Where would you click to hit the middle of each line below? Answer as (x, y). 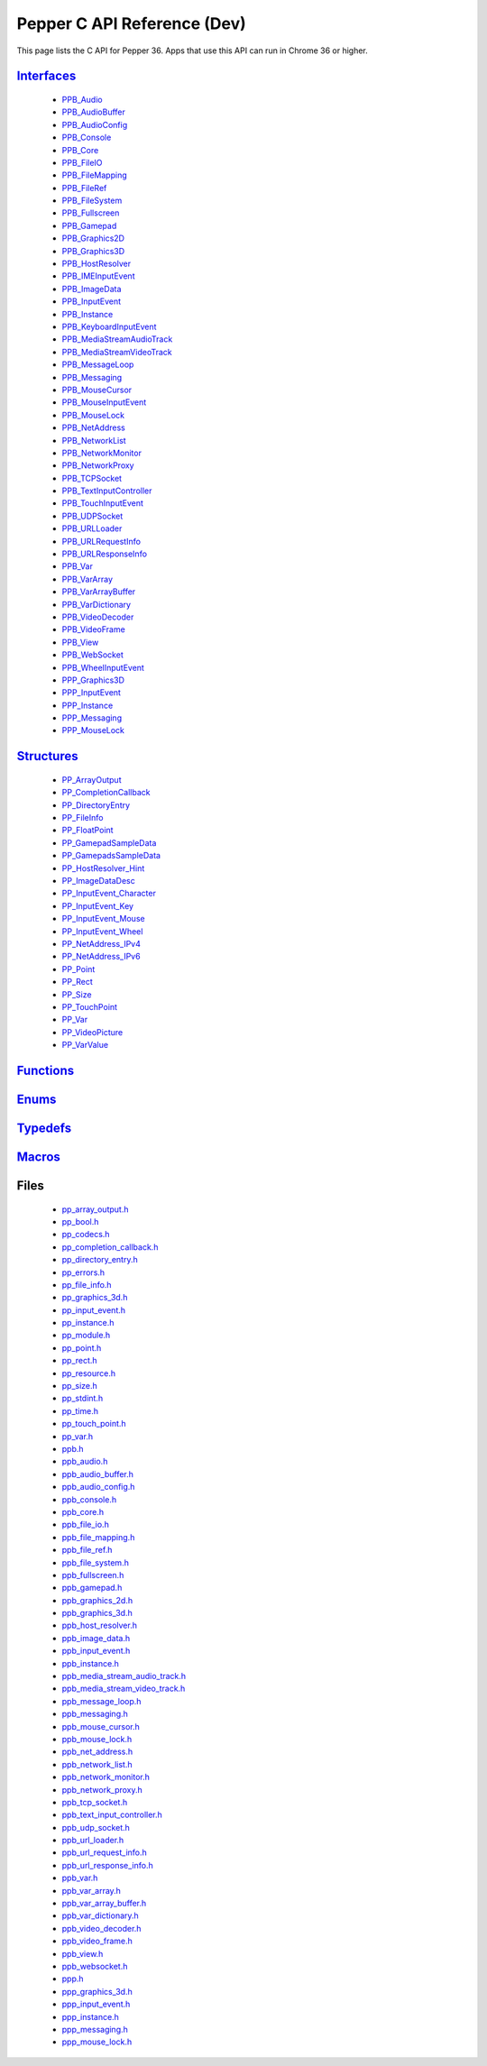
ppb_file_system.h (96, 1562)
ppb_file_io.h (86, 1525)
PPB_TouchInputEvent (103, 503)
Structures (47, 756)
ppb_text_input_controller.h (112, 1815)
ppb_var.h (80, 1878)
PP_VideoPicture (92, 1032)
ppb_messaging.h (95, 1714)
